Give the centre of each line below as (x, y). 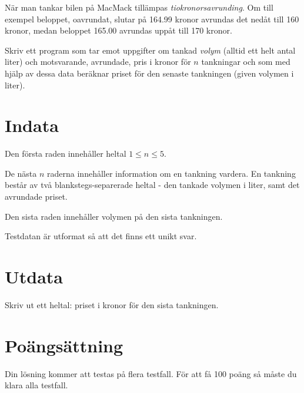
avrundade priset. (36, 196)
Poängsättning (64, 345)
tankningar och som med (246, 62)
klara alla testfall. (36, 385)
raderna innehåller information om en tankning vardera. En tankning (171, 173)
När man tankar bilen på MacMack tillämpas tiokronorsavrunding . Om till (139, 7)
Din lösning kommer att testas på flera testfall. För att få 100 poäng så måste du (151, 373)
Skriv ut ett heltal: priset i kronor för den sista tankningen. (112, 304)
